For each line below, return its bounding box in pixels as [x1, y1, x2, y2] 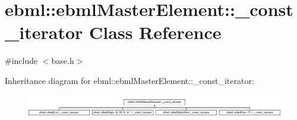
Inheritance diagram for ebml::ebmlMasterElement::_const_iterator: [5, 74, 254, 86]
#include [5, 54, 38, 67]
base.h [51, 54, 74, 67]
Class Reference [89, 20, 222, 44]
